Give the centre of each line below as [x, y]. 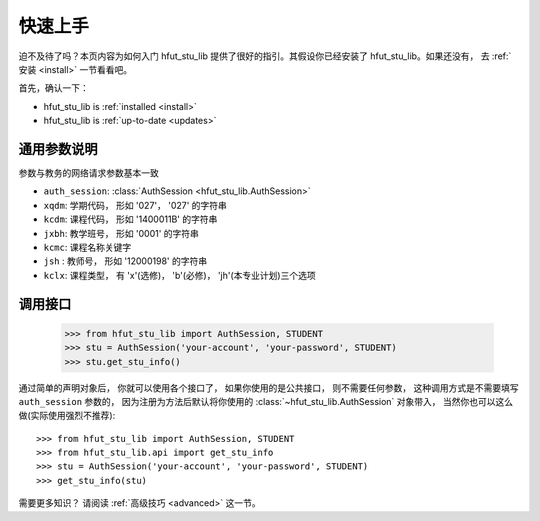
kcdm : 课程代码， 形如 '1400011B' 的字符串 [130, 219]
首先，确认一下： [53, 88]
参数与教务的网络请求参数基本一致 [88, 173]
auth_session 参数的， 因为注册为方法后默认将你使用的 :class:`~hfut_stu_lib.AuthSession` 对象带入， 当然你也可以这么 [266, 401]
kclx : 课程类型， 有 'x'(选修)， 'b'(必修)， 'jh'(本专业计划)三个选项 [179, 275]
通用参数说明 [58, 148]
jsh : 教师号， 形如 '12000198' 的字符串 [125, 261]
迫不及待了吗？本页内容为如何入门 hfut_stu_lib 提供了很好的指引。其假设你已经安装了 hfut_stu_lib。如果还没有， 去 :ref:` [265, 56]
